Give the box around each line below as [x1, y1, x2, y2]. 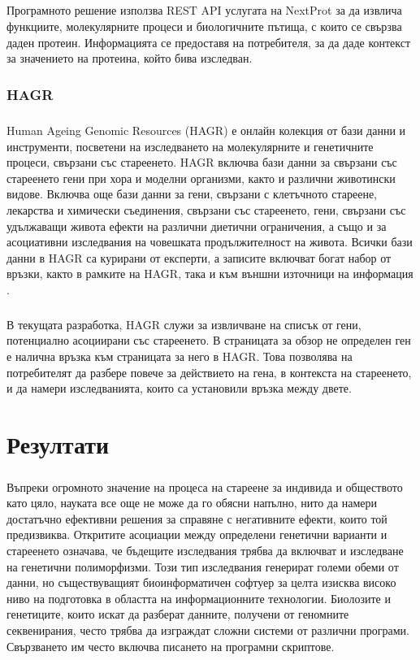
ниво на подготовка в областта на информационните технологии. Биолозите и [6, 589, 391, 606]
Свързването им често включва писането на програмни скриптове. [6, 637, 335, 654]
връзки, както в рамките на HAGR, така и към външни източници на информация [6, 265, 414, 282]
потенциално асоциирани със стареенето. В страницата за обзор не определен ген [6, 332, 411, 349]
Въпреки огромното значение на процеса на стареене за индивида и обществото [6, 478, 403, 495]
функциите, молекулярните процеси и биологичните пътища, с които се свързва [6, 17, 402, 34]
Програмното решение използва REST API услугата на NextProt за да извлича [6, 2, 402, 19]
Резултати [6, 428, 110, 461]
